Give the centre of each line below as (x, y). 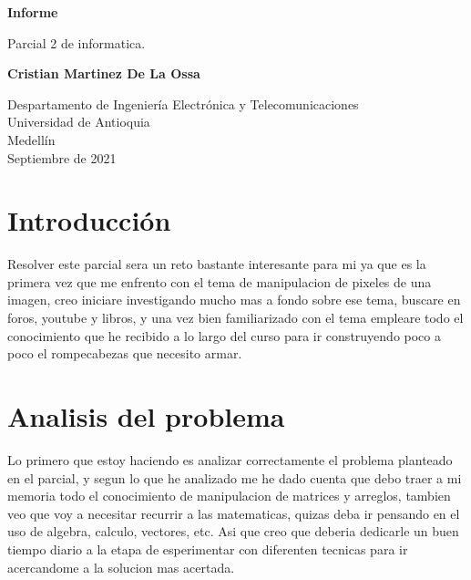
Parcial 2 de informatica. (77, 42)
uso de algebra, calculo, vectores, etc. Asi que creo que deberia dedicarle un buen (233, 531)
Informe (33, 12)
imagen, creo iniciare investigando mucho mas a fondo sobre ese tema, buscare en (234, 300)
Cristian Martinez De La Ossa (104, 73)
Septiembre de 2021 (62, 157)
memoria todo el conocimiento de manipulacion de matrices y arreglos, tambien (229, 496)
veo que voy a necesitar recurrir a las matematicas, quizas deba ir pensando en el (234, 513)
